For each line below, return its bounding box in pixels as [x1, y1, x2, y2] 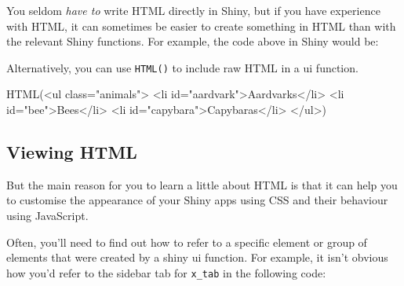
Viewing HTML [6, 140, 137, 164]
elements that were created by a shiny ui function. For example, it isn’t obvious [6, 249, 388, 266]
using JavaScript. [6, 207, 89, 224]
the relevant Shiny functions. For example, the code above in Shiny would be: [6, 33, 379, 49]
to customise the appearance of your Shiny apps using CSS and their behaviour [6, 192, 388, 208]
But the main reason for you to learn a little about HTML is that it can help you [6, 176, 398, 192]
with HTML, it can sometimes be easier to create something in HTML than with [6, 17, 396, 34]
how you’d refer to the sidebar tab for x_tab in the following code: [6, 264, 326, 280]
